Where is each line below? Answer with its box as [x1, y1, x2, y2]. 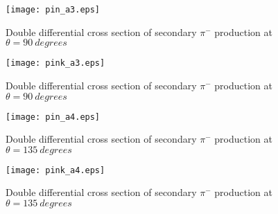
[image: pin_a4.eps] [6, 112, 101, 122]
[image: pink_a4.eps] [6, 165, 105, 175]
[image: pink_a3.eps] [6, 58, 105, 69]
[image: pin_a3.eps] [6, 5, 101, 15]
